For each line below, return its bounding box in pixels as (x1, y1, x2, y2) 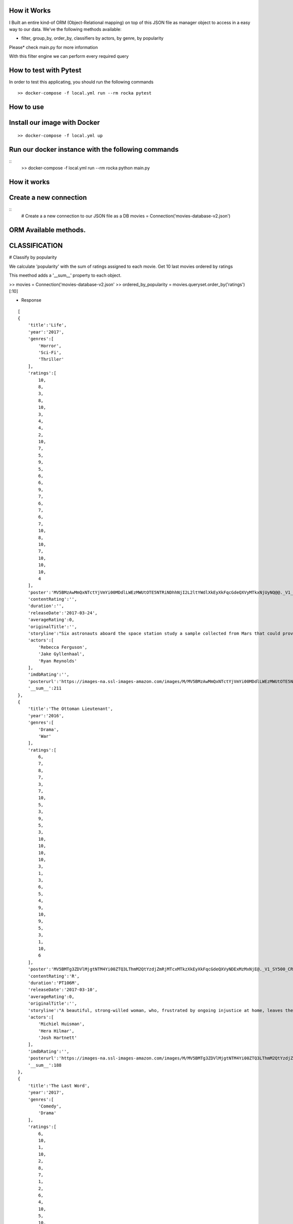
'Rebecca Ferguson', (38, 644, 87, 650)
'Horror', (38, 343, 62, 349)
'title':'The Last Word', (27, 1083, 90, 1088)
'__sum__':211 (27, 685, 62, 691)
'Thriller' (38, 356, 64, 362)
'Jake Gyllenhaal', (38, 651, 85, 657)
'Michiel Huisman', (38, 1021, 85, 1027)
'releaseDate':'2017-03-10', (27, 987, 98, 992)
